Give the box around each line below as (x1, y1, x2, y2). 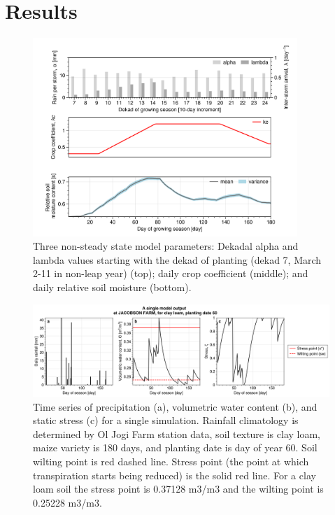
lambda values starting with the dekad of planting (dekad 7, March (33, 252, 322, 267)
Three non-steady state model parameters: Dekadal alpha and (33, 239, 299, 253)
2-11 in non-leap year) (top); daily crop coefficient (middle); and (33, 266, 308, 281)
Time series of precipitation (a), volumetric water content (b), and (33, 399, 318, 414)
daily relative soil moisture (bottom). (33, 279, 192, 294)
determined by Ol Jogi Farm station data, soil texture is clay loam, (33, 426, 321, 441)
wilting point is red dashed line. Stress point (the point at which (33, 454, 309, 469)
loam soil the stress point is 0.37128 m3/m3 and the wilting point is (33, 481, 324, 496)
